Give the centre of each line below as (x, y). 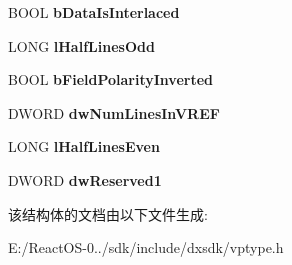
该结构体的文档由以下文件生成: (108, 213)
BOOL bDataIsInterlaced (94, 12)
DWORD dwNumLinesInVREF (114, 112)
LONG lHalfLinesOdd (81, 45)
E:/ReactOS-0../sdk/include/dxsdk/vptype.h (146, 247)
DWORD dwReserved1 (85, 179)
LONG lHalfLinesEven (84, 146)
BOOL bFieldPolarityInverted (111, 79)
